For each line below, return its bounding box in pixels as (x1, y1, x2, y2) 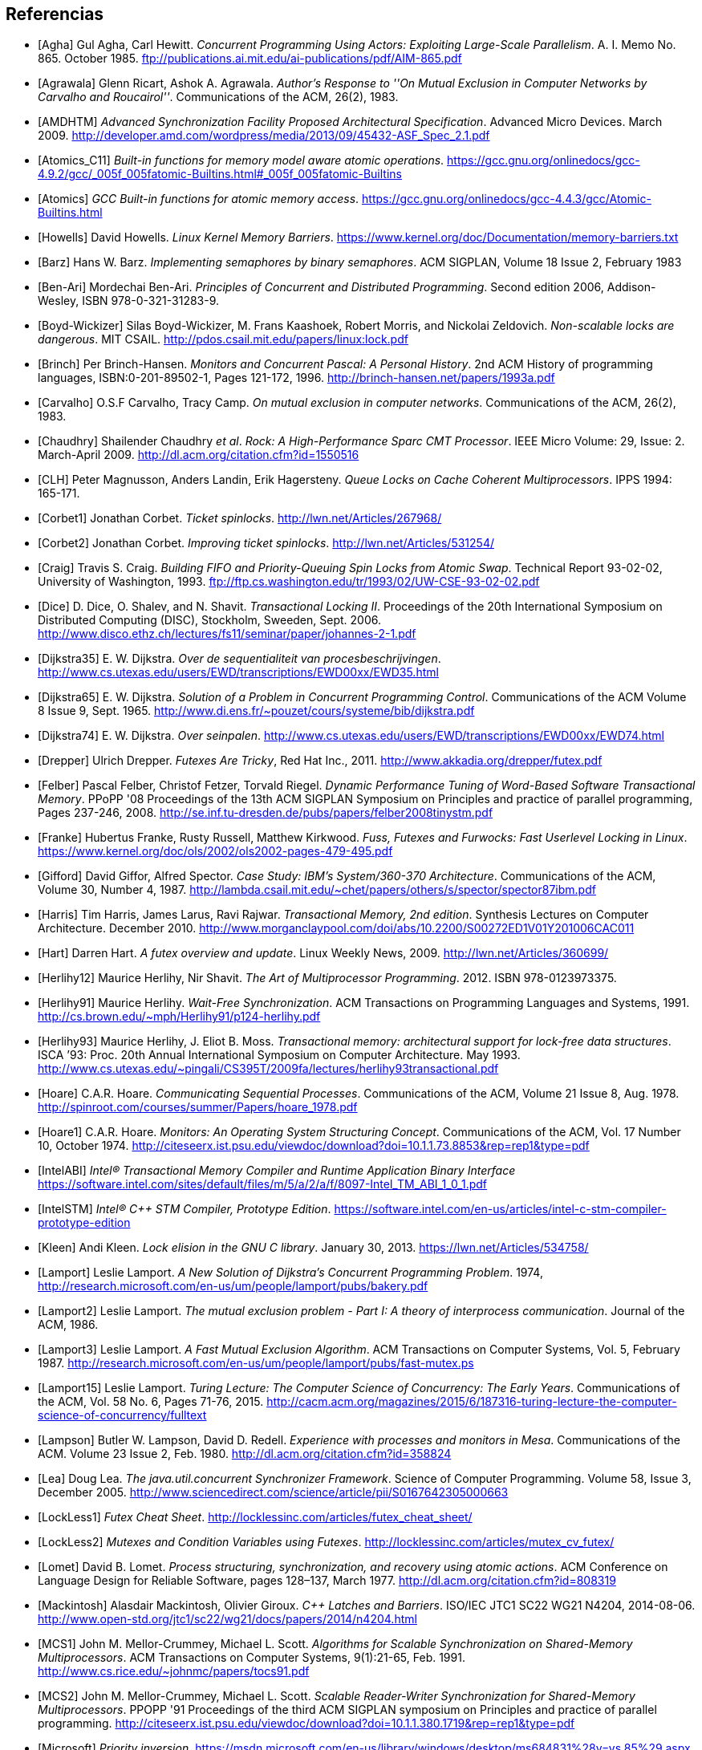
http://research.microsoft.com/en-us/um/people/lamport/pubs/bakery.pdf (38, 1279, 428, 1293)
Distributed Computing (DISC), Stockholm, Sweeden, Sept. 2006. (38, 613, 381, 627)
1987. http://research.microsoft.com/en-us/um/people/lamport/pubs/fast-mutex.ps (38, 1356, 474, 1370)
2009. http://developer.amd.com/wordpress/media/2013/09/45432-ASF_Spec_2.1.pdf (38, 128, 490, 143)
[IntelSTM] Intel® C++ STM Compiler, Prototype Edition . (38, 1202, 331, 1216)
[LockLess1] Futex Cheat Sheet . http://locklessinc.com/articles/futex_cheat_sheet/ (38, 1510, 473, 1525)
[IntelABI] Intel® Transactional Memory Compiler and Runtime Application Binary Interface (38, 1163, 516, 1178)
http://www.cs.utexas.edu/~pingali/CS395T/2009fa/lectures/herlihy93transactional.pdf (38, 1062, 499, 1076)
